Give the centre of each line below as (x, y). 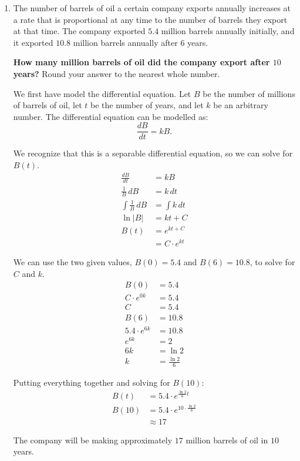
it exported (33, 42)
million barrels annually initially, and (228, 31)
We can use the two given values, (73, 262)
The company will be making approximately (93, 440)
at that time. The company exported (79, 31)
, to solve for (272, 262)
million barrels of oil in (227, 440)
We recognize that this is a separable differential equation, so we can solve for (153, 153)
